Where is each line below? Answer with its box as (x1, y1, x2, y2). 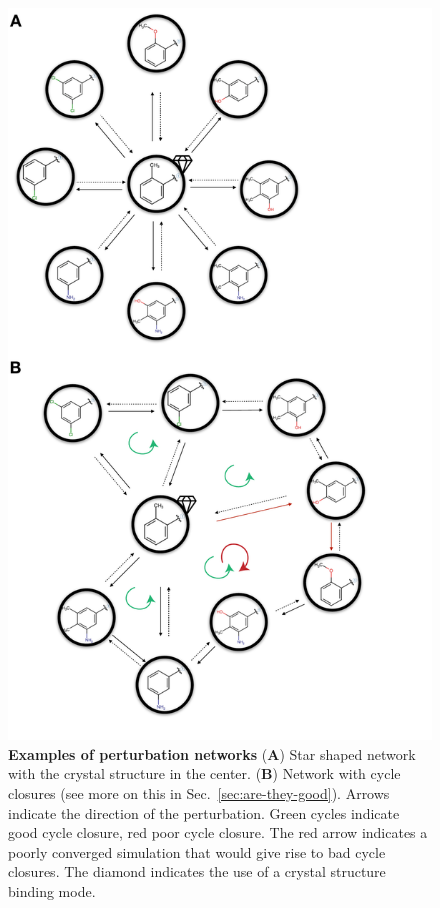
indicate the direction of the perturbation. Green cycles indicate (8, 802, 400, 823)
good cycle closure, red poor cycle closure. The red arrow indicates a (8, 822, 428, 843)
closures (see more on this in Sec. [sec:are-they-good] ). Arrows (8, 782, 390, 803)
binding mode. (8, 880, 96, 901)
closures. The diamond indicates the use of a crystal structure (8, 861, 386, 882)
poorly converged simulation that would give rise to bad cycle (8, 841, 386, 862)
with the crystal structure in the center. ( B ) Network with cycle (8, 763, 401, 784)
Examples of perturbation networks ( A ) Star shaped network (8, 743, 416, 764)
